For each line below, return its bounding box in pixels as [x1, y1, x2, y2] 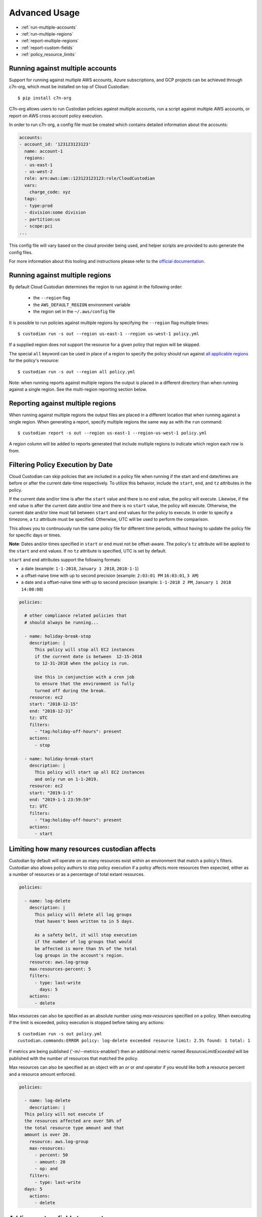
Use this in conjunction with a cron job [34, 674, 134, 680]
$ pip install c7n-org [17, 95, 72, 101]
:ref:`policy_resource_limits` [21, 52, 76, 57]
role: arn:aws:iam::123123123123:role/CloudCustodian [24, 176, 155, 181]
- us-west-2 [24, 168, 53, 174]
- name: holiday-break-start [24, 756, 94, 761]
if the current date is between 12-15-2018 [34, 654, 143, 659]
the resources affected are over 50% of [24, 1118, 122, 1124]
